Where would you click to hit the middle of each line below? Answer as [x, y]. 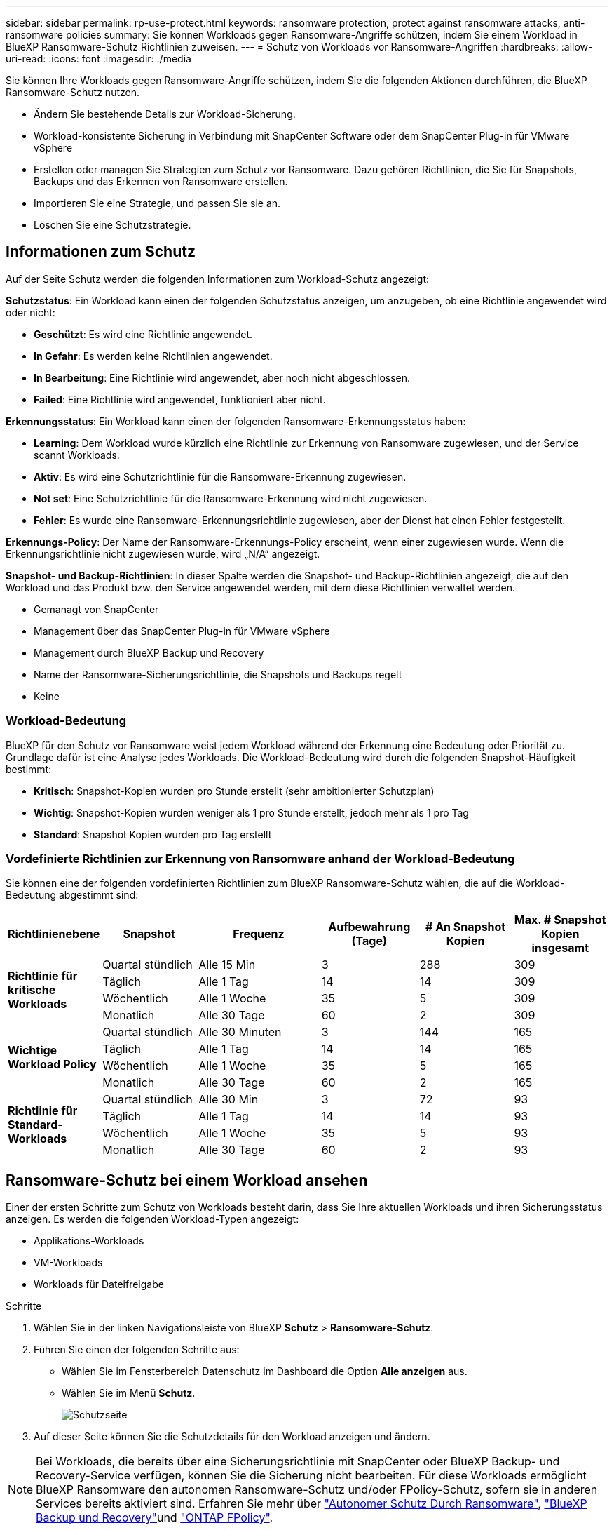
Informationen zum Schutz [101, 252]
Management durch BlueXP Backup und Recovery [149, 652]
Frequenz [259, 934]
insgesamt [560, 948]
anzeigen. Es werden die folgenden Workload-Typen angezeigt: [152, 1219]
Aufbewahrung [369, 927]
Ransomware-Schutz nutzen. [73, 92]
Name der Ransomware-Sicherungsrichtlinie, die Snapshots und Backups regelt [218, 674]
